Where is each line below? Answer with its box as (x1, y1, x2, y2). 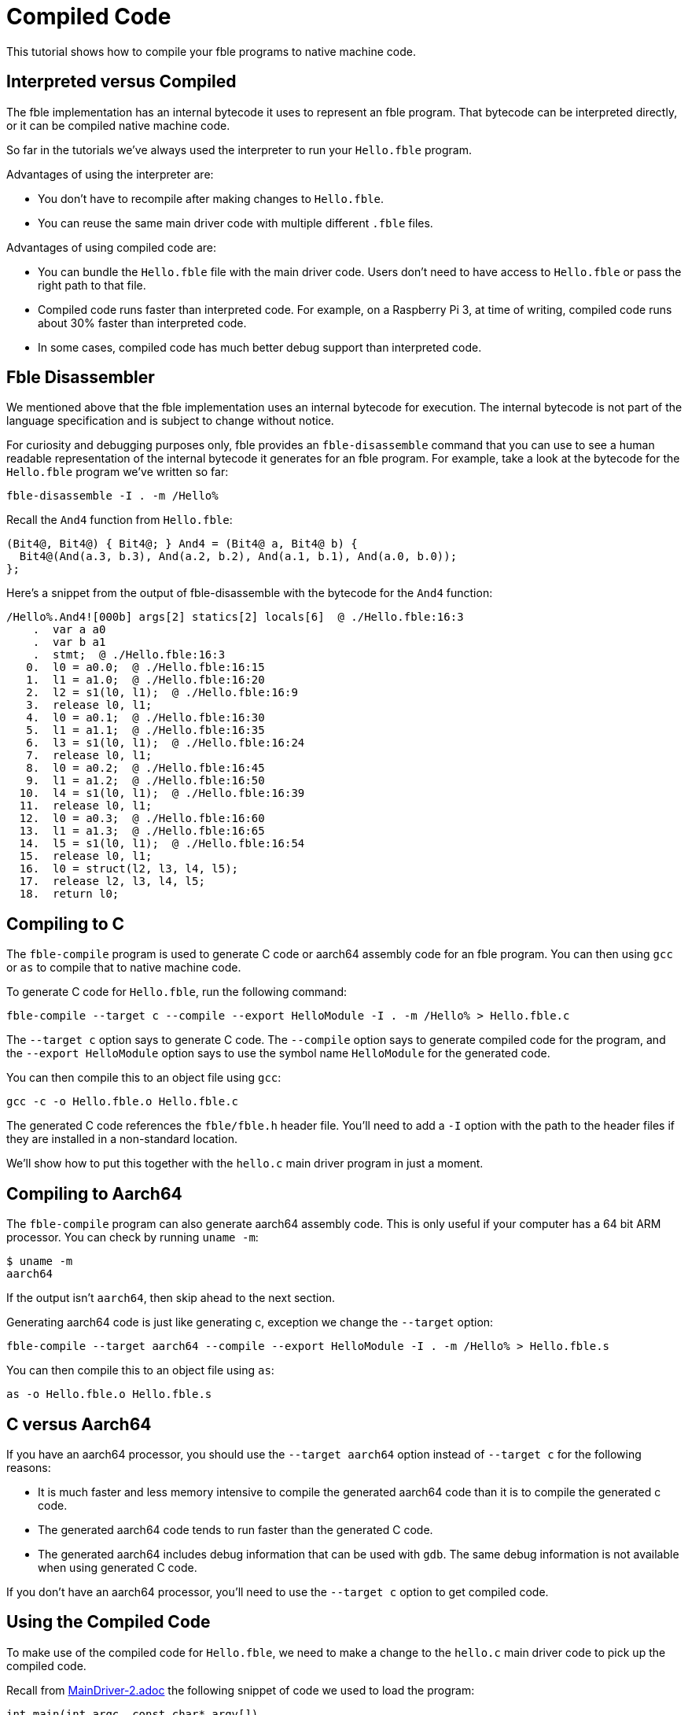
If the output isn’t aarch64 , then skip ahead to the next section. (6, 1291, 336, 1305)
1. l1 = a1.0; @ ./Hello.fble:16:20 (26, 673, 265, 687)
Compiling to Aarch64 (6, 1183, 182, 1204)
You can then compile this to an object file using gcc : (6, 1071, 281, 1085)
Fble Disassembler (6, 367, 155, 388)
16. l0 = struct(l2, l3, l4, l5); (19, 862, 239, 876)
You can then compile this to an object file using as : (6, 1363, 274, 1378)
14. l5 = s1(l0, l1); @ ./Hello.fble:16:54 (19, 837, 305, 850)
